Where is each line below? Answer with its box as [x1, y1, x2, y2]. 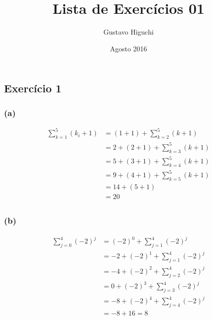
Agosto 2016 [110, 43, 147, 53]
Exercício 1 [4, 80, 62, 96]
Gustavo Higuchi [103, 27, 154, 37]
